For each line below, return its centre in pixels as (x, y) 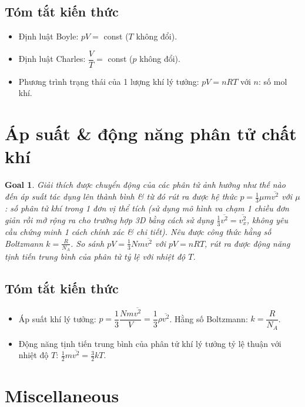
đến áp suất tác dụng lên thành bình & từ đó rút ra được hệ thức (121, 196)
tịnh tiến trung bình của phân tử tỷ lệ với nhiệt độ (95, 256)
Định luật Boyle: (48, 36)
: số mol (273, 81)
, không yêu (267, 219)
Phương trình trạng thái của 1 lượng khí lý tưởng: (109, 81)
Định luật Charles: (52, 59)
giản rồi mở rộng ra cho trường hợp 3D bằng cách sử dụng (109, 219)
